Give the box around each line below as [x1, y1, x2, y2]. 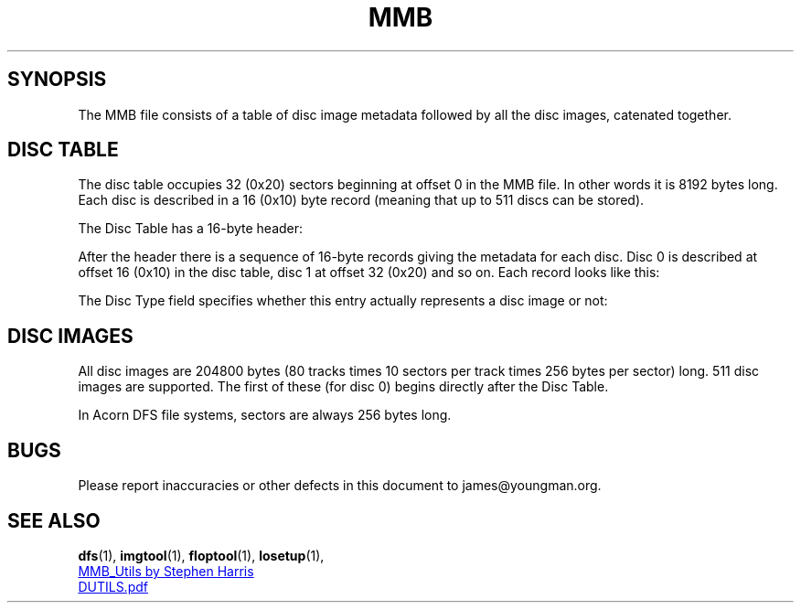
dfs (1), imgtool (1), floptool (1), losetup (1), [78, 547, 325, 563]
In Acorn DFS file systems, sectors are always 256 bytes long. [78, 407, 452, 423]
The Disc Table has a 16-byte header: [78, 220, 304, 237]
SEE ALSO [7, 508, 101, 532]
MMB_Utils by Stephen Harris [78, 562, 254, 579]
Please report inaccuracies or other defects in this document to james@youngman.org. [78, 477, 602, 494]
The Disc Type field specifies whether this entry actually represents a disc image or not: [78, 293, 608, 309]
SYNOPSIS [7, 68, 107, 91]
